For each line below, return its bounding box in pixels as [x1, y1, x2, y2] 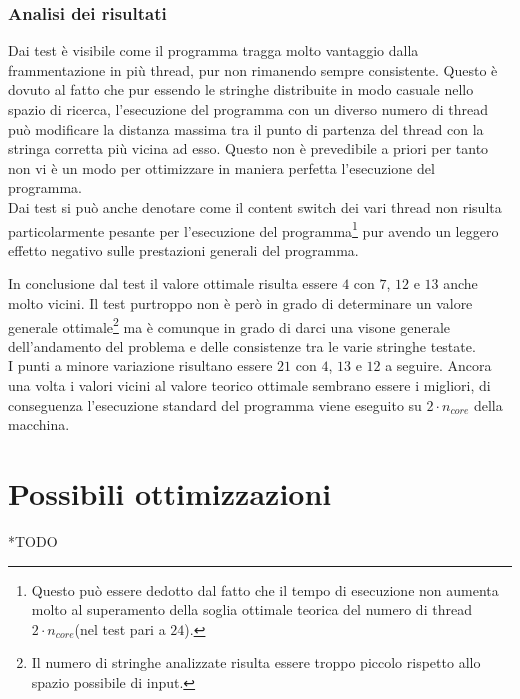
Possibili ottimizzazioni [8, 473, 332, 513]
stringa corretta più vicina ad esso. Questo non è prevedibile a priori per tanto [8, 138, 489, 159]
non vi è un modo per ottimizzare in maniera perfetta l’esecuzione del [8, 157, 435, 178]
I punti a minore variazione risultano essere [8, 355, 273, 376]
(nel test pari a [74, 618, 166, 639]
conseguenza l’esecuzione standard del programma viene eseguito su [8, 394, 422, 415]
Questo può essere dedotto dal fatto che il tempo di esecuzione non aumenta [31, 579, 499, 600]
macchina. [8, 414, 70, 435]
